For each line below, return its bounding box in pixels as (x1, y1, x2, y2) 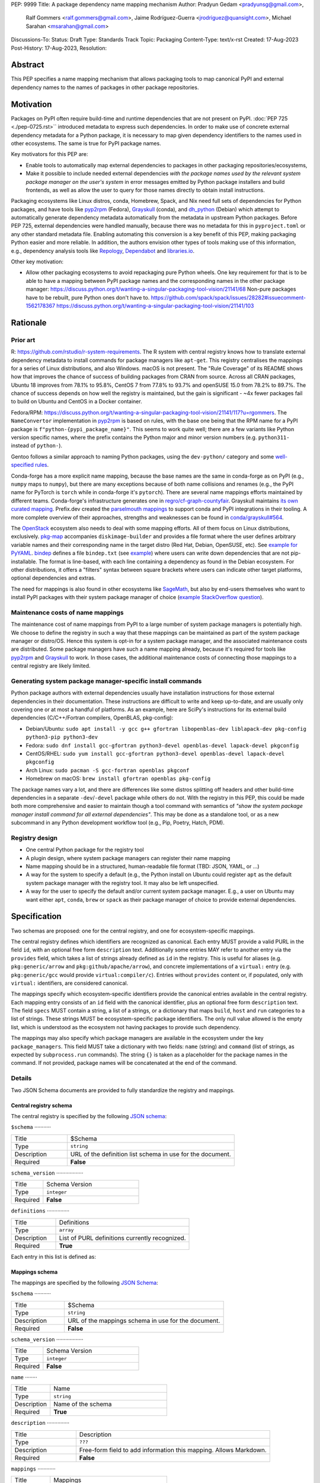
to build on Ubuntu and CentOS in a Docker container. (11, 398, 142, 405)
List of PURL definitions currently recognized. (59, 1234, 186, 1242)
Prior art (11, 336, 36, 344)
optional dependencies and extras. (11, 574, 96, 581)
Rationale (11, 317, 47, 327)
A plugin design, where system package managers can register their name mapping (25, 854, 231, 861)
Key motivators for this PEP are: (11, 151, 88, 158)
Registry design (11, 833, 58, 842)
